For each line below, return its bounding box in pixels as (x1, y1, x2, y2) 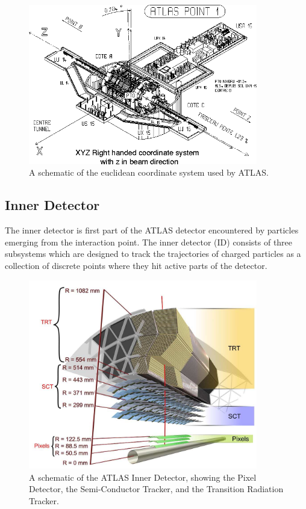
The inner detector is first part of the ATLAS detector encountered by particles (5, 224, 299, 236)
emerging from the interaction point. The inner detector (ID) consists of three (5, 235, 293, 248)
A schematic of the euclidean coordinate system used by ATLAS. (29, 166, 269, 179)
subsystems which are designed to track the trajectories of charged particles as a (5, 247, 301, 260)
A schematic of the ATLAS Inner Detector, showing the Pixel (29, 470, 257, 483)
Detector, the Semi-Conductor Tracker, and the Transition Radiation (29, 483, 284, 495)
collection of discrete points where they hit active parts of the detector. (5, 259, 267, 271)
